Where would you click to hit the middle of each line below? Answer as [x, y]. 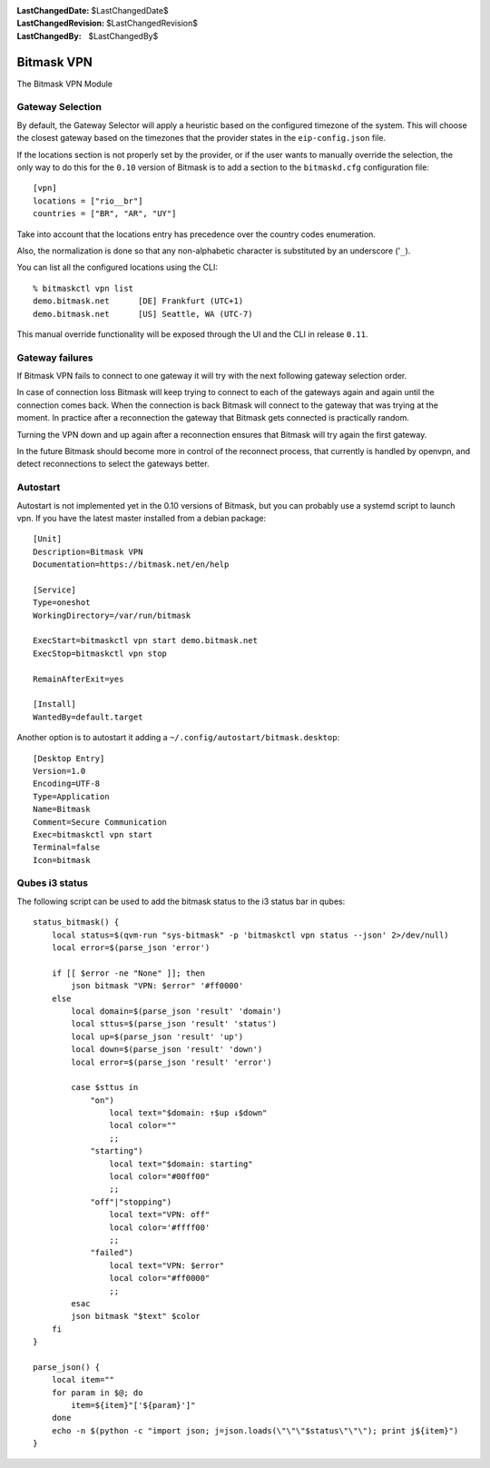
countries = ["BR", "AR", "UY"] [105, 214]
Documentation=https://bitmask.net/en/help [131, 565]
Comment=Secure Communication [100, 822]
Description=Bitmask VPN [88, 551]
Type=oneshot [62, 603]
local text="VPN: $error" [167, 1265]
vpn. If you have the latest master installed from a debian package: [142, 518]
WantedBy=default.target [88, 717]
